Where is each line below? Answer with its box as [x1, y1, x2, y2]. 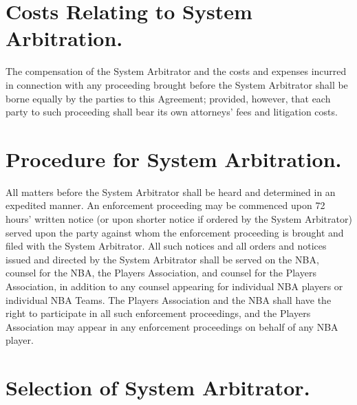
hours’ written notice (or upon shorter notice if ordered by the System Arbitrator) [6, 212, 352, 226]
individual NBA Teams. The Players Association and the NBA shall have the [6, 292, 332, 307]
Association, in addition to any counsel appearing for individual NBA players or [6, 278, 343, 293]
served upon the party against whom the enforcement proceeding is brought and [6, 225, 344, 239]
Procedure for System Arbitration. [6, 144, 342, 173]
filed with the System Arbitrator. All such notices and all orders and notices [6, 239, 327, 253]
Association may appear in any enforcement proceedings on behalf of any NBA [6, 319, 338, 333]
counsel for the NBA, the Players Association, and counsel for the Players [6, 265, 316, 280]
